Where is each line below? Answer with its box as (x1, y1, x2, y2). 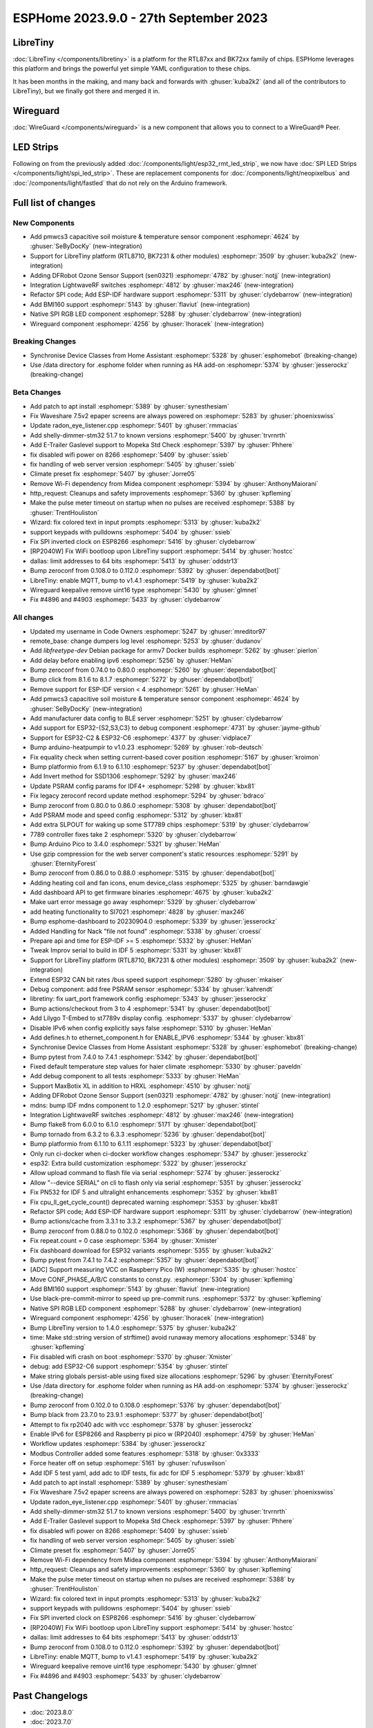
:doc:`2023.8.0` (30, 1708, 74, 1716)
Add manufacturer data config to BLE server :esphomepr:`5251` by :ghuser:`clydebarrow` (30, 714, 284, 722)
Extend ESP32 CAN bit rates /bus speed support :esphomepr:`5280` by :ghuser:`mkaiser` (30, 975, 285, 984)
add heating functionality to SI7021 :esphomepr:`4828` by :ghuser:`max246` (30, 908, 247, 916)
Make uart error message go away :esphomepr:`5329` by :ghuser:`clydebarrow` (30, 898, 258, 906)
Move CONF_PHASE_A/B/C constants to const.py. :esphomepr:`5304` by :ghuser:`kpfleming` (30, 1275, 295, 1284)
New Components (12, 218, 75, 227)
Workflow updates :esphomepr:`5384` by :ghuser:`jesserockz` (30, 1440, 207, 1448)
